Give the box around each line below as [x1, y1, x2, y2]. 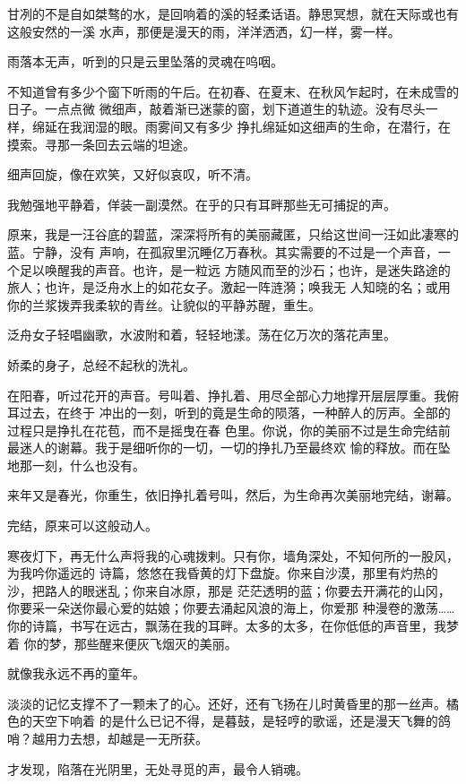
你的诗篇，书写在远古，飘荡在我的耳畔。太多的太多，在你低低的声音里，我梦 [7, 616, 459, 635]
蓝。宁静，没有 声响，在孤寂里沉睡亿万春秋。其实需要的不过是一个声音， [7, 242, 438, 261]
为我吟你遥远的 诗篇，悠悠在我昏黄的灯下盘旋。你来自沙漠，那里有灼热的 [7, 564, 438, 582]
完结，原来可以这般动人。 [7, 516, 158, 535]
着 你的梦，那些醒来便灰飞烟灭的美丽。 [7, 633, 237, 652]
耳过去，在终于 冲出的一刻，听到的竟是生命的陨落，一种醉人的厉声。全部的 [7, 403, 451, 422]
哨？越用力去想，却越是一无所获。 [7, 729, 208, 747]
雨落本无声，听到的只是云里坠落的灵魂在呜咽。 [7, 52, 283, 71]
